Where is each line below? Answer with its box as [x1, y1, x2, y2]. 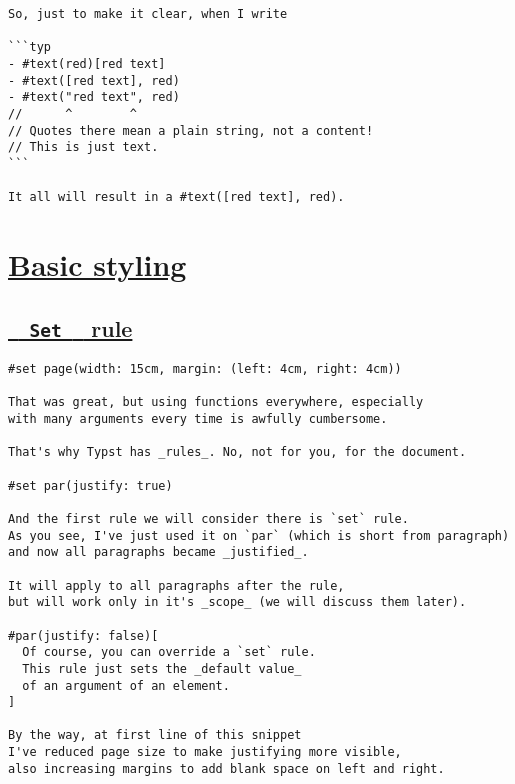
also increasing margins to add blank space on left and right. [8, 761, 445, 776]
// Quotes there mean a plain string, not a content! [8, 123, 374, 138]
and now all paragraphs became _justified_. [8, 545, 309, 560]
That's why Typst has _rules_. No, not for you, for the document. [8, 445, 467, 460]
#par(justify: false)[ [8, 628, 159, 643]
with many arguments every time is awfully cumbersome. [8, 412, 388, 426]
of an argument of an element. [22, 678, 230, 693]
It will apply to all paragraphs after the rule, [8, 578, 345, 593]
